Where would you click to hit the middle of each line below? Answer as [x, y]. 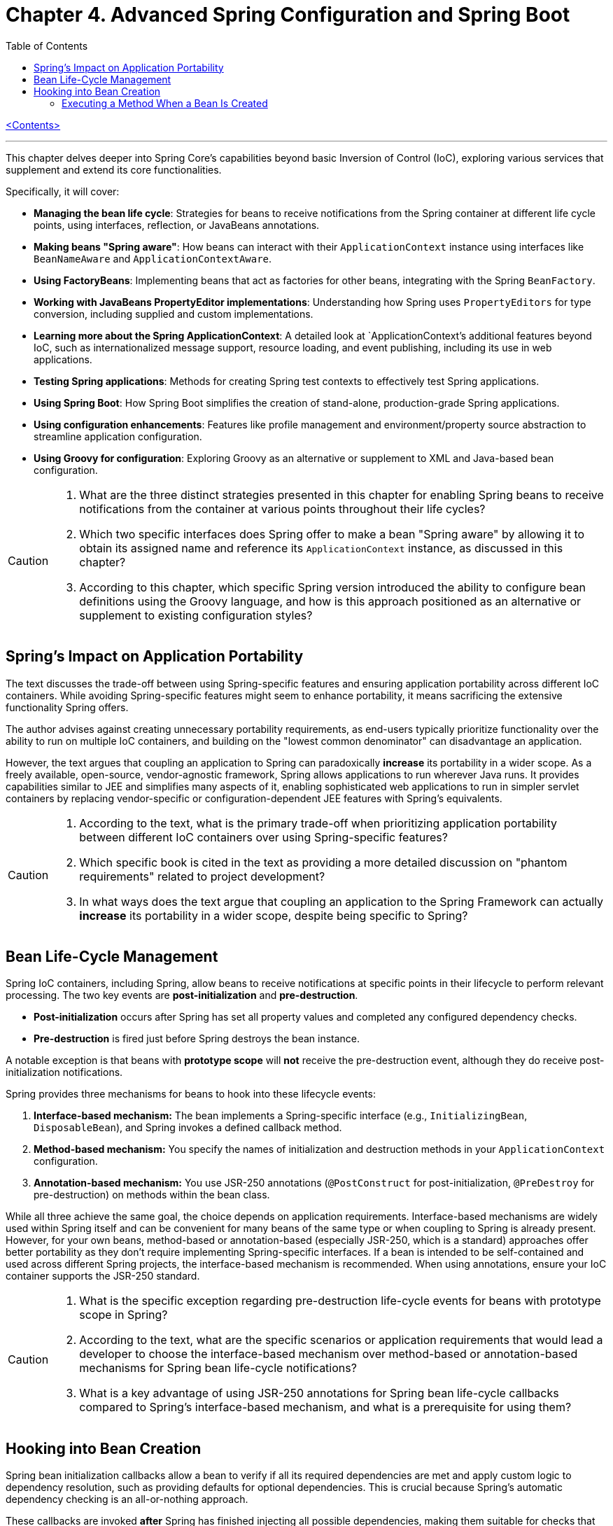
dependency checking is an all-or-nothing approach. [127, 1499]
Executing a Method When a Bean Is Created [165, 103]
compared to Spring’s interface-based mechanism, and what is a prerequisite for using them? [325, 1407]
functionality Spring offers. [67, 707]
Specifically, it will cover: [63, 191]
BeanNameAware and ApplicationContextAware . [153, 258]
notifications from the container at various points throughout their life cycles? [282, 509]
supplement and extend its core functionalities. [114, 169]
